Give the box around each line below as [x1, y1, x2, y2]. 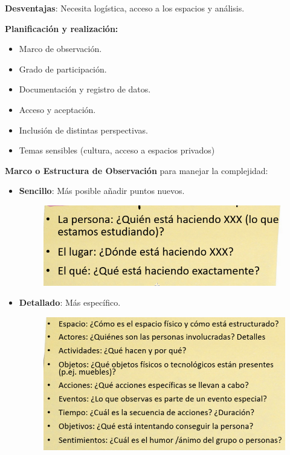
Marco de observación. [19, 42, 102, 55]
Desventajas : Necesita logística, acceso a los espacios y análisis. [5, 2, 245, 14]
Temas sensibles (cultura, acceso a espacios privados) [19, 144, 215, 157]
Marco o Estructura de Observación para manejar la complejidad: [5, 164, 268, 176]
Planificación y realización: [5, 22, 118, 34]
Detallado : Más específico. [19, 296, 121, 309]
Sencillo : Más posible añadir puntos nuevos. [19, 184, 185, 197]
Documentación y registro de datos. [19, 83, 151, 95]
